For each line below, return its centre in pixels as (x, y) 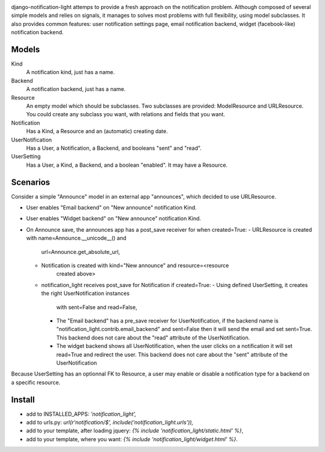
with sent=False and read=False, (97, 307)
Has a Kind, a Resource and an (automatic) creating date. (97, 131)
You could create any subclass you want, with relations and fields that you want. (126, 114)
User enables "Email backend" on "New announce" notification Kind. (111, 208)
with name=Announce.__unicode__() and (76, 238)
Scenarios (31, 182)
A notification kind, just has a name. (70, 72)
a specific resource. (36, 382)
